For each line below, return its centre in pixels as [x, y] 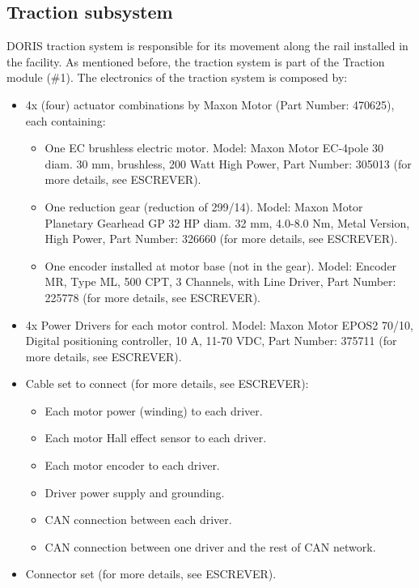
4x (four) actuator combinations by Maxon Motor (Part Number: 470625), [210, 104]
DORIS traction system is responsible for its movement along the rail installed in [207, 46]
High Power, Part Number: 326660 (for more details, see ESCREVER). [221, 239]
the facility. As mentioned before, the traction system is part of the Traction [196, 61]
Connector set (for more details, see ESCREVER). [151, 574]
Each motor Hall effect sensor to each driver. [156, 438]
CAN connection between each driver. [138, 520]
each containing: [66, 120]
